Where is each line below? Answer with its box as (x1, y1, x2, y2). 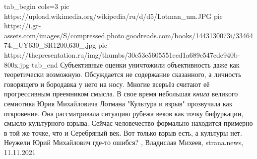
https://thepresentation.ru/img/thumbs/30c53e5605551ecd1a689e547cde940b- (4, 49, 240, 60)
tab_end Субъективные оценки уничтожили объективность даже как (32, 59, 240, 70)
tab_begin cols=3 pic (4, 1, 69, 11)
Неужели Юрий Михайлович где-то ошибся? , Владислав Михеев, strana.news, (4, 137, 244, 148)
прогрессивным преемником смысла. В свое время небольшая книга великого (4, 88, 238, 99)
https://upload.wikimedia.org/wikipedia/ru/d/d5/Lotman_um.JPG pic (4, 10, 223, 21)
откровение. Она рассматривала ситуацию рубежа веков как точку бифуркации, (4, 108, 244, 118)
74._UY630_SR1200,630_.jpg (4, 40, 96, 50)
